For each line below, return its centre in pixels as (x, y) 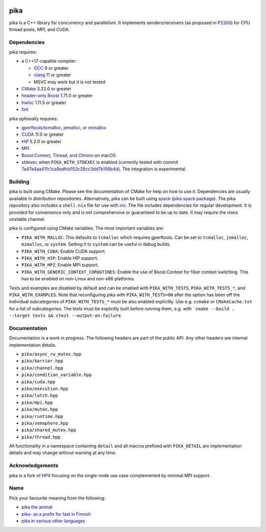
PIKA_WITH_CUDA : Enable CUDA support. (64, 251)
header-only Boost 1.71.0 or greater (57, 96)
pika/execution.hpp (45, 388)
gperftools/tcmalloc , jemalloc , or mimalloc (64, 127)
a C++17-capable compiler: (49, 61)
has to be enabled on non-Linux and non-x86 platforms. (78, 279)
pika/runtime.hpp (42, 416)
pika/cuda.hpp (38, 382)
